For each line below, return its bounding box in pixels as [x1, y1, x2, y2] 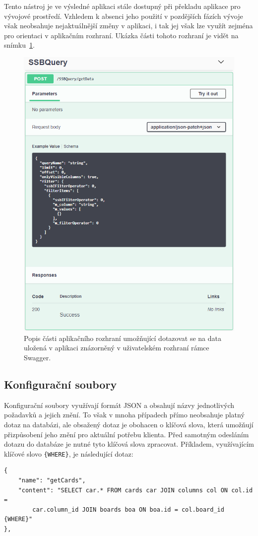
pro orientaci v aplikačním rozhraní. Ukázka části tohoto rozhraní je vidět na [4, 30, 239, 40]
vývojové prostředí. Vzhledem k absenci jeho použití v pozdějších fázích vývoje [4, 10, 243, 21]
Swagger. [24, 352, 51, 362]
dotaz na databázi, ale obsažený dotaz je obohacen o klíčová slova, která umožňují [4, 419, 254, 429]
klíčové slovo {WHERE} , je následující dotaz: [4, 448, 133, 459]
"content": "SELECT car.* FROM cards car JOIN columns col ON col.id [18, 486, 253, 494]
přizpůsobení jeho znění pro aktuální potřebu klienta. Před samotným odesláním [4, 429, 249, 439]
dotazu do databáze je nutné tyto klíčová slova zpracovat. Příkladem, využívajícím [4, 439, 254, 449]
